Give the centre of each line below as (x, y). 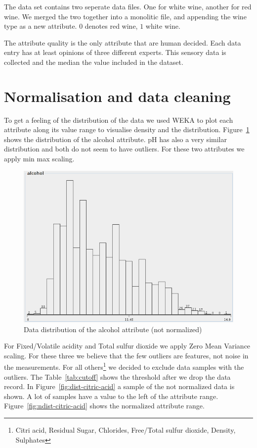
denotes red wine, (111, 26)
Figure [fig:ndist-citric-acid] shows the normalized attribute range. (104, 406)
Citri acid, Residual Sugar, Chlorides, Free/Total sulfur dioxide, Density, (126, 430)
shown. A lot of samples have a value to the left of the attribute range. (111, 396)
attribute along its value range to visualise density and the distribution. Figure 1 (127, 129)
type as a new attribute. (41, 26)
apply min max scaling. (39, 159)
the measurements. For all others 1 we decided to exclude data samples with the (124, 366)
